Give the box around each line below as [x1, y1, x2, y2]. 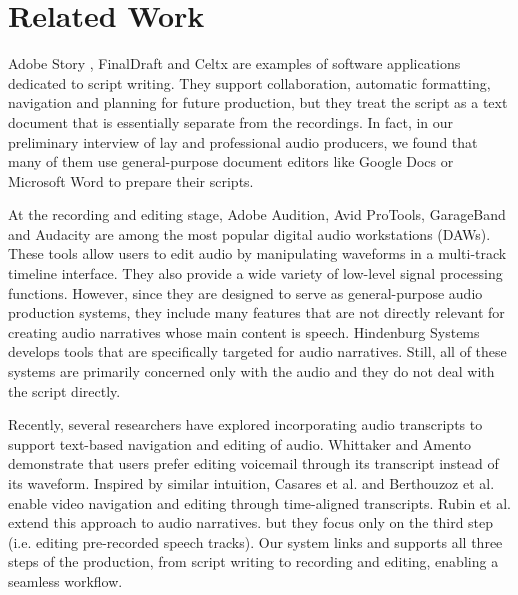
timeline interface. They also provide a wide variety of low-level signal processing [8, 263, 503, 284]
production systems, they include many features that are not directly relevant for [8, 302, 505, 323]
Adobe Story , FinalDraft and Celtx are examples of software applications [8, 53, 461, 74]
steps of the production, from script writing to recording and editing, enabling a [8, 551, 499, 572]
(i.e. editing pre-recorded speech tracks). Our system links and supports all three [8, 531, 503, 552]
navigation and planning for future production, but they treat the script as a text [8, 92, 508, 113]
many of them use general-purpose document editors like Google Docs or [8, 151, 454, 172]
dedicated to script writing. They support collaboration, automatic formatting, [8, 72, 491, 93]
